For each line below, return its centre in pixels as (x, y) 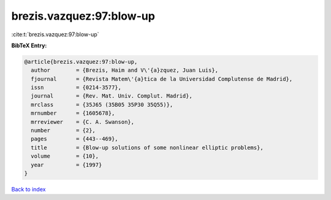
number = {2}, (63, 131)
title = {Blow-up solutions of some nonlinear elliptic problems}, (147, 148)
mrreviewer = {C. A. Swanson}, (83, 122)
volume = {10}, (65, 156)
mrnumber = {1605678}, (73, 113)
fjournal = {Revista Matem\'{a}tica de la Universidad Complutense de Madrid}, (162, 79)
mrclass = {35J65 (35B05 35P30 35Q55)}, (102, 105)
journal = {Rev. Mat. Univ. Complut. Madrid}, (112, 96)
